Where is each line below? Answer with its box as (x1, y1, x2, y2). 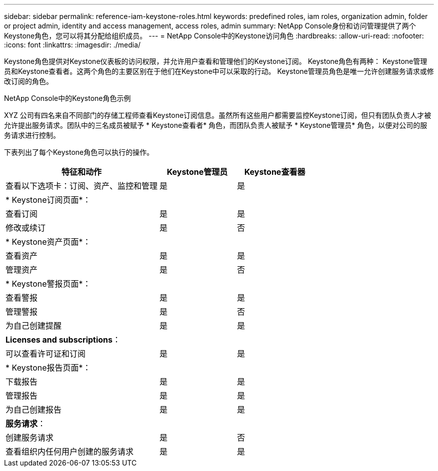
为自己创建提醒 (5, 321, 62, 331)
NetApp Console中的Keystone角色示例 (4, 94, 131, 102)
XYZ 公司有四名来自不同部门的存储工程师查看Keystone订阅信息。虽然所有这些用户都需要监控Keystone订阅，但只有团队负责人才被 (4, 111, 431, 119)
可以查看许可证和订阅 (5, 349, 86, 359)
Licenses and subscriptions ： (5, 335, 120, 345)
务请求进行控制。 (4, 131, 60, 139)
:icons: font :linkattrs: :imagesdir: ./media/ (4, 40, 141, 49)
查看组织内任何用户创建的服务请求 (5, 447, 134, 457)
